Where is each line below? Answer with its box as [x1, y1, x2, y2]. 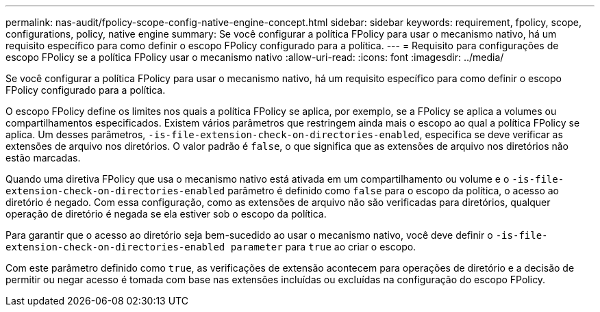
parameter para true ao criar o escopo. [230, 241, 416, 252]
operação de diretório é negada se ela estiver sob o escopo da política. [5, 208, 327, 220]
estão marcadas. [5, 152, 81, 164]
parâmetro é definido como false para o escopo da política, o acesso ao [227, 185, 559, 196]
